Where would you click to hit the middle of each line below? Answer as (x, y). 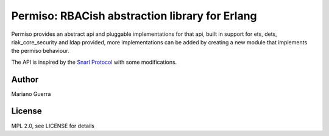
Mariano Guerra (31, 93)
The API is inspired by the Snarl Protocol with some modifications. (94, 62)
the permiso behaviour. (40, 51)
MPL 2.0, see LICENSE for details (53, 126)
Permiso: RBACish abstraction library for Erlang (134, 16)
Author (25, 79)
